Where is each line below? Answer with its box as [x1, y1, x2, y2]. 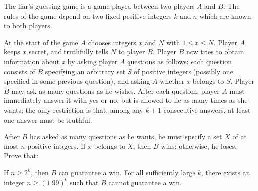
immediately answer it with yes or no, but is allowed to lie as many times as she [4, 95, 248, 105]
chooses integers [88, 37, 136, 47]
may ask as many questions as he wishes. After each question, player [11, 85, 220, 95]
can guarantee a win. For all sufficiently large [58, 167, 195, 177]
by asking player [67, 56, 118, 66]
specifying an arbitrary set [45, 66, 126, 76]
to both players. [4, 20, 52, 31]
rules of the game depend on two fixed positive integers [4, 10, 172, 21]
